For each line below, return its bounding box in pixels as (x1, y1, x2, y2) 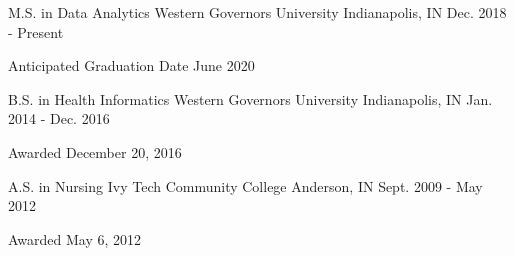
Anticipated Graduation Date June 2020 (8, 55, 255, 76)
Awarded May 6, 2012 (8, 228, 142, 249)
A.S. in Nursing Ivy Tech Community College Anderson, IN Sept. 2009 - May (8, 175, 483, 196)
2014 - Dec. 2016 (8, 108, 110, 129)
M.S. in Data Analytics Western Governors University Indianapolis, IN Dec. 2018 (8, 2, 507, 22)
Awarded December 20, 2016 (8, 141, 182, 162)
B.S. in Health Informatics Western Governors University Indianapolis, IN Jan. (8, 88, 493, 109)
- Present (8, 21, 64, 42)
